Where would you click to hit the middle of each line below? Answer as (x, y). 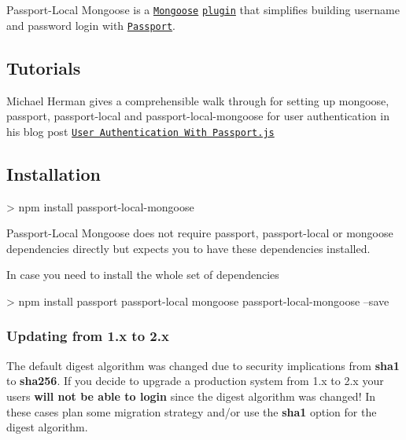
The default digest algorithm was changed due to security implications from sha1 (203, 365)
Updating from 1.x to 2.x (88, 336)
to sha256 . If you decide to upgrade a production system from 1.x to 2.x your (195, 381)
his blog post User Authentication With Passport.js (140, 131)
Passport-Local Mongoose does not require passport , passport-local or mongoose (200, 233)
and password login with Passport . (91, 25)
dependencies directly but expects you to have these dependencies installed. (188, 248)
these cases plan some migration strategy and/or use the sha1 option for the (192, 411)
